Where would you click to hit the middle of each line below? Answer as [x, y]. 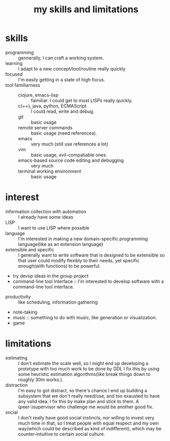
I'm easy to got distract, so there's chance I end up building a [83, 390]
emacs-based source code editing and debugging [71, 160]
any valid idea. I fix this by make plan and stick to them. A [79, 401]
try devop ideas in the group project [50, 276]
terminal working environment [50, 171]
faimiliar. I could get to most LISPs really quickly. [82, 100]
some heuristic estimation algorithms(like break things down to [84, 374]
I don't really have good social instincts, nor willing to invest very [86, 417]
